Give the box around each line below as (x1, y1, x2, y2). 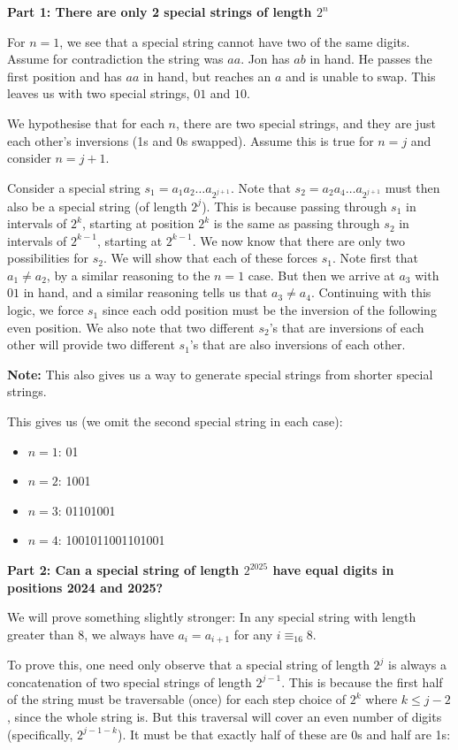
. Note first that (332, 249, 418, 267)
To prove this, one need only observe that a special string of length (7, 655, 370, 674)
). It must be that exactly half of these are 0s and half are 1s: (118, 724, 451, 743)
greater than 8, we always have (7, 624, 174, 643)
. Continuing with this (310, 283, 431, 302)
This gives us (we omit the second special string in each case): (7, 412, 343, 431)
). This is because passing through (202, 196, 387, 215)
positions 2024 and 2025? (7, 578, 164, 596)
